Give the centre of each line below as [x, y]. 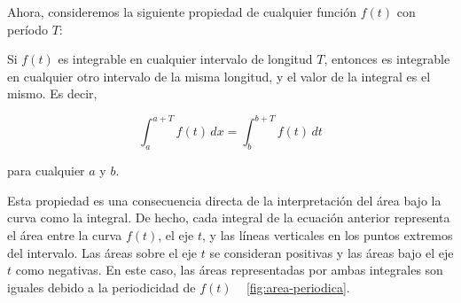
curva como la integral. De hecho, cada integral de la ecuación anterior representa [229, 218]
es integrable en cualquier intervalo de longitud [185, 59]
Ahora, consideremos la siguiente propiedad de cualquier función [182, 12]
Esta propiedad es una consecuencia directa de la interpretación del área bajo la [224, 200]
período [27, 29]
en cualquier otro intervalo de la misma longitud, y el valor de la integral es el [219, 76]
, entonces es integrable [387, 59]
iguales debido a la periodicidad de [102, 287]
